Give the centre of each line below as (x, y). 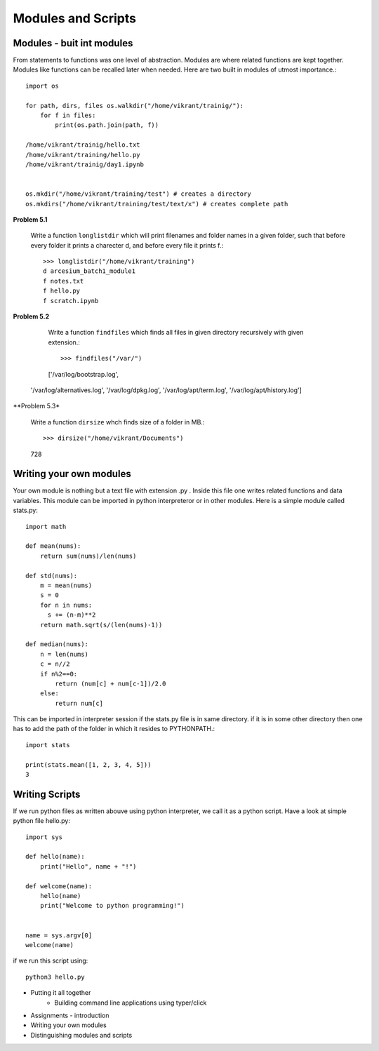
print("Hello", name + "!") (88, 866)
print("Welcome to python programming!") (112, 906)
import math (46, 527)
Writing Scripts (47, 794)
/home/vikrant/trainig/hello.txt (83, 145)
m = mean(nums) (66, 585)
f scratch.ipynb (71, 301)
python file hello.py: (41, 821)
